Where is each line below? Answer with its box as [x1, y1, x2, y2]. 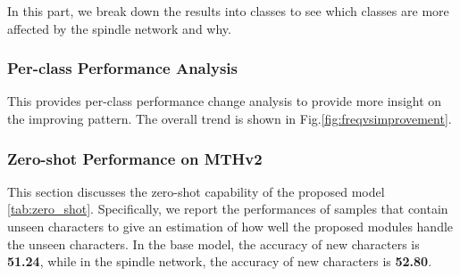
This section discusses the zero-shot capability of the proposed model [7, 182, 385, 200]
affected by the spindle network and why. [7, 19, 231, 37]
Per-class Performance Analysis [7, 57, 238, 79]
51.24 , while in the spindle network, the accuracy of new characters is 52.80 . [7, 252, 432, 271]
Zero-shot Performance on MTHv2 [7, 147, 263, 169]
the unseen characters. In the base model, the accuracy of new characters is [7, 234, 420, 253]
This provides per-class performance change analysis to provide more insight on [7, 92, 442, 110]
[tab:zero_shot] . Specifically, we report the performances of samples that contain [7, 199, 448, 218]
